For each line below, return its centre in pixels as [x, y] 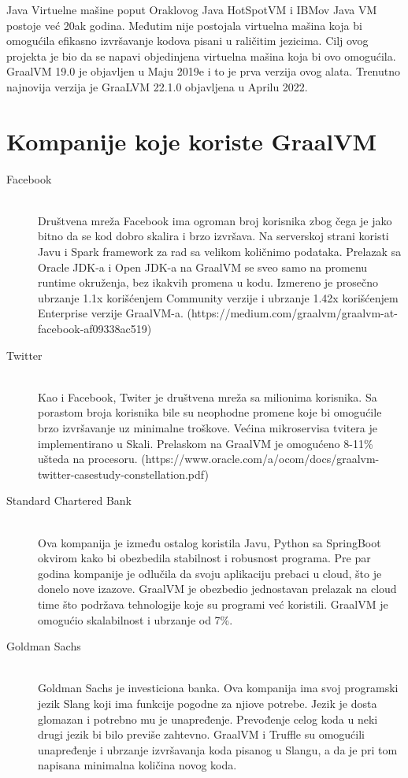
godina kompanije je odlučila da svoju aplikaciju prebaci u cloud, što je [210, 573]
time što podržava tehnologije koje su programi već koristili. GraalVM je [213, 604]
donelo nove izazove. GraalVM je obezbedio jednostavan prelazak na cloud [217, 589]
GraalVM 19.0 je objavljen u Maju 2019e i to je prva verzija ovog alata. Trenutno [204, 71]
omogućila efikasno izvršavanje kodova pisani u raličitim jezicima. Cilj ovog [187, 41]
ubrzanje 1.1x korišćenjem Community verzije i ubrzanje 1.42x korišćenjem [218, 297]
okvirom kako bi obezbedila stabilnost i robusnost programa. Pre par [204, 558]
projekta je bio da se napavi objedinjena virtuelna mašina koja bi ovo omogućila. [201, 56]
